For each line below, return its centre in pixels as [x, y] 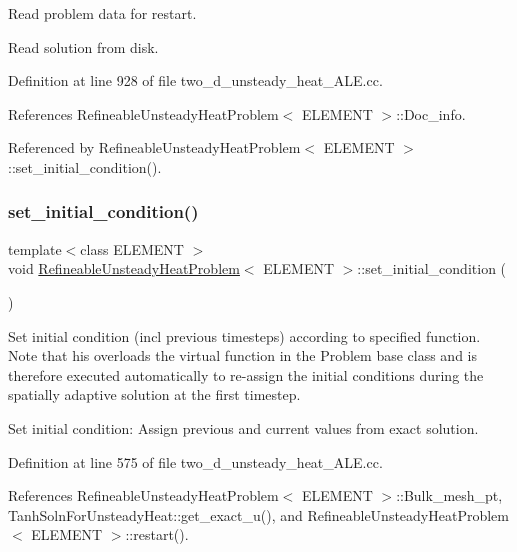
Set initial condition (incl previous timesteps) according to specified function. [244, 335]
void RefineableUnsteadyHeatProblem [124, 268]
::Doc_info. [431, 113]
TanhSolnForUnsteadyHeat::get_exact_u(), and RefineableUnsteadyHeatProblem [258, 514]
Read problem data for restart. [102, 13]
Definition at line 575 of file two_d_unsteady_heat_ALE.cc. [195, 461]
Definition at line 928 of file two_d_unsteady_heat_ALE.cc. [195, 80]
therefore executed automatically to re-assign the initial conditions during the [246, 374]
